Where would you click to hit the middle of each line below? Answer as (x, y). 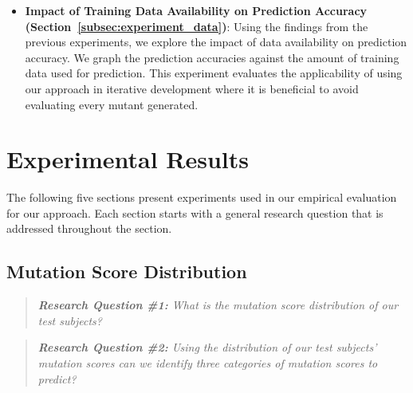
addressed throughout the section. (89, 228)
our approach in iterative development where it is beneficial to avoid (192, 88)
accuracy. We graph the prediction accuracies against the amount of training (212, 57)
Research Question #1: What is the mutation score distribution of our (218, 305)
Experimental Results (128, 159)
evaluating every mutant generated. (112, 104)
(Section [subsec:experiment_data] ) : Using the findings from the (197, 26)
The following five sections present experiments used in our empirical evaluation (202, 197)
